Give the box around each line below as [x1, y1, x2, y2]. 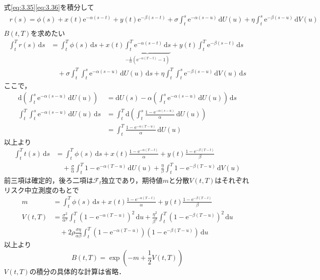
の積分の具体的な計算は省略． [29, 266, 126, 276]
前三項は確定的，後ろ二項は [4, 175, 93, 185]
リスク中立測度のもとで [4, 184, 79, 195]
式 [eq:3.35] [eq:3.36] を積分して [4, 2, 94, 12]
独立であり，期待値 [101, 175, 163, 185]
